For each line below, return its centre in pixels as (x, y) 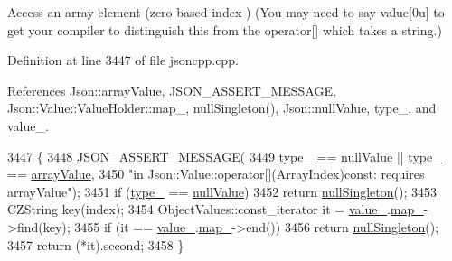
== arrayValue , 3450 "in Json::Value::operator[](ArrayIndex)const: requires (216, 174)
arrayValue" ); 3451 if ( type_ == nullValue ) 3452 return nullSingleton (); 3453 (222, 191)
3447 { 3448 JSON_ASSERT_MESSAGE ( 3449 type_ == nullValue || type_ (225, 156)
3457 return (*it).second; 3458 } (96, 244)
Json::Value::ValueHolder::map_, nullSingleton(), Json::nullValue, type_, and (222, 108)
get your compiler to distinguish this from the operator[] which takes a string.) (225, 29)
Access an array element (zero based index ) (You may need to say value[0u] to (226, 12)
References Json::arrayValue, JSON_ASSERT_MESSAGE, (172, 90)
